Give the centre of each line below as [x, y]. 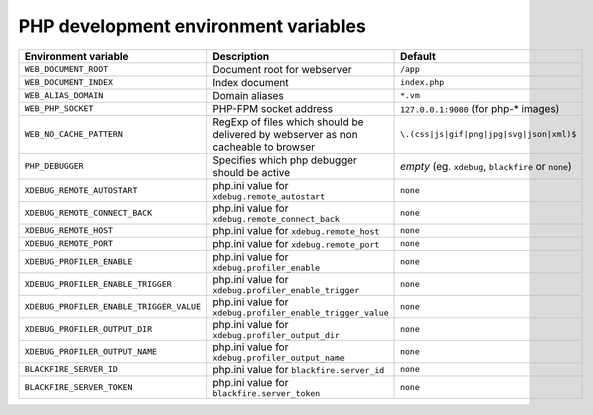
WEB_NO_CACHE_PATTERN [74, 134]
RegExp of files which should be [287, 122]
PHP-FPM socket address [272, 108]
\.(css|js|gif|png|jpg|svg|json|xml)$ [488, 134]
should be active [250, 172]
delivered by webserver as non [285, 134]
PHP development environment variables [192, 26]
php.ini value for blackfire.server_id [298, 369]
